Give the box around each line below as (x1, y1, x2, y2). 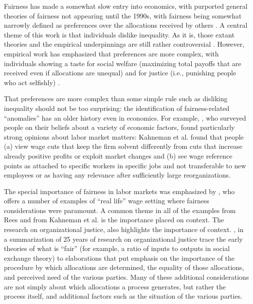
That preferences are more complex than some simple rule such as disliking (4, 93, 228, 104)
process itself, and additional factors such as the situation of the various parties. (4, 291, 243, 301)
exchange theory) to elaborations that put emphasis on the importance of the (4, 252, 235, 263)
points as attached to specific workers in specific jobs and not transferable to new (4, 160, 246, 170)
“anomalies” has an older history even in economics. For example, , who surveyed (4, 112, 246, 123)
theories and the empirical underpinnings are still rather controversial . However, (4, 39, 245, 49)
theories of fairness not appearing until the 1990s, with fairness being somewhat (4, 10, 242, 20)
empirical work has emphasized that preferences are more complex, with (4, 48, 219, 58)
